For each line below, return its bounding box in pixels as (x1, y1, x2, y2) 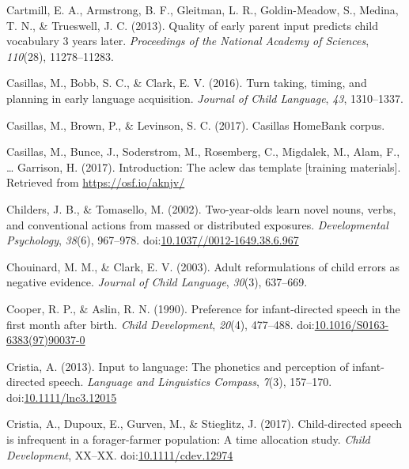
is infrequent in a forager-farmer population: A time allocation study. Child (6, 431, 370, 448)
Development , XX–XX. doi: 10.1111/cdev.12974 (6, 446, 233, 463)
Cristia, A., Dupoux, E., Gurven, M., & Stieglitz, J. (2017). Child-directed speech (6, 415, 402, 432)
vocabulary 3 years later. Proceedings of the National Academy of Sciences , (6, 32, 369, 49)
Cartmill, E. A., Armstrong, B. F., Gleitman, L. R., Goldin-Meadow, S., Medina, (6, 2, 399, 17)
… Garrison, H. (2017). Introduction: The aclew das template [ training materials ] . (6, 158, 401, 175)
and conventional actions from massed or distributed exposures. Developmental (6, 216, 388, 233)
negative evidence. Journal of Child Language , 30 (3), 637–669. (6, 274, 308, 290)
